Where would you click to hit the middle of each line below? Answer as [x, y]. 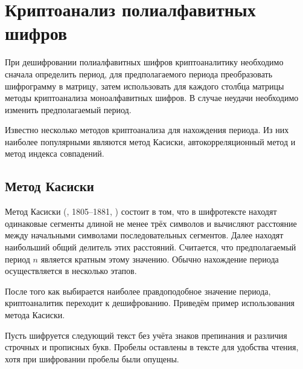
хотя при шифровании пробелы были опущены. [92, 358]
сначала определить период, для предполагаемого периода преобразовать [139, 73]
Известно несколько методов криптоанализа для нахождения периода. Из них [147, 130]
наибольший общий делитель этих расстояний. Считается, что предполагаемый [151, 247]
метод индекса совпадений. [55, 153]
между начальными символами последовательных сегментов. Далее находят [144, 235]
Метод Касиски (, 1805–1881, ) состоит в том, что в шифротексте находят [141, 211]
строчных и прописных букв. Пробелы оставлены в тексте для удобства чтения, [152, 347]
